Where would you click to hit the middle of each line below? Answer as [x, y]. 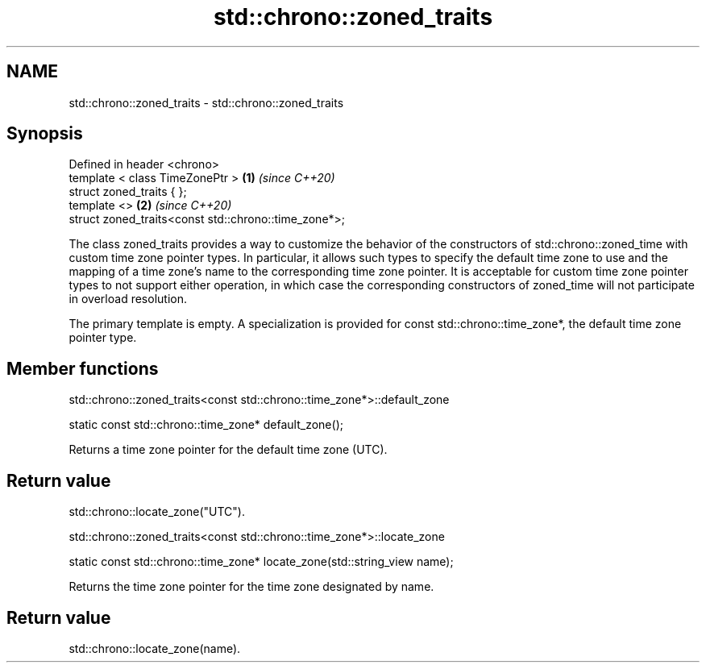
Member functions [83, 368]
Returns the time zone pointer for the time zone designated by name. [251, 587]
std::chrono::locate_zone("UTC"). [157, 512]
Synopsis [45, 134]
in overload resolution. [128, 299]
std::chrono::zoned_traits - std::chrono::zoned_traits [206, 102]
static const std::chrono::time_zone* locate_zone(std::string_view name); [261, 562]
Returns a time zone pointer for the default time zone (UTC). [228, 450]
